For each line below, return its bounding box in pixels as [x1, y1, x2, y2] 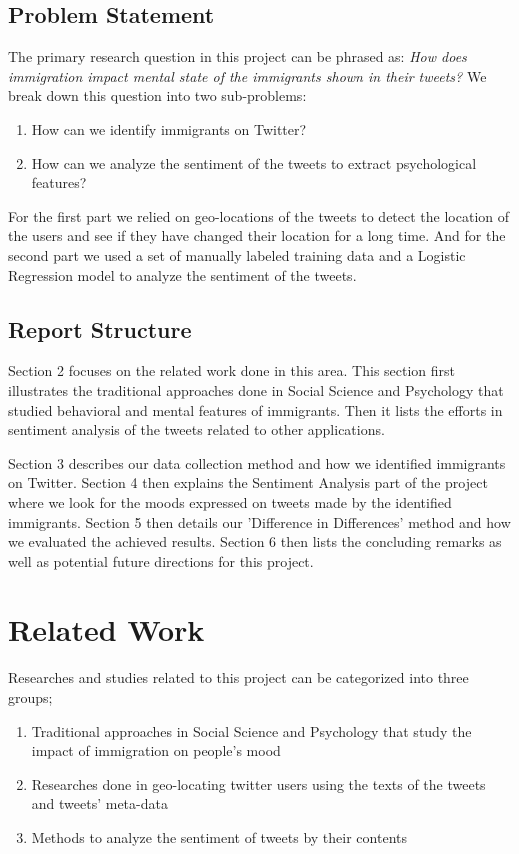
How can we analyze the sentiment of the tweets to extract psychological [31, 152, 477, 173]
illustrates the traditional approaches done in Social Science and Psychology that [8, 379, 504, 400]
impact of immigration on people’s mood [31, 740, 281, 761]
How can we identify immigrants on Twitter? [31, 118, 307, 139]
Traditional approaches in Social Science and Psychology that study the [31, 720, 472, 741]
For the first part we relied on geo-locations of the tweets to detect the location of [8, 205, 510, 226]
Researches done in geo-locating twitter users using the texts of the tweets [31, 773, 486, 794]
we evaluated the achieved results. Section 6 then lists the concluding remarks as [8, 531, 502, 552]
